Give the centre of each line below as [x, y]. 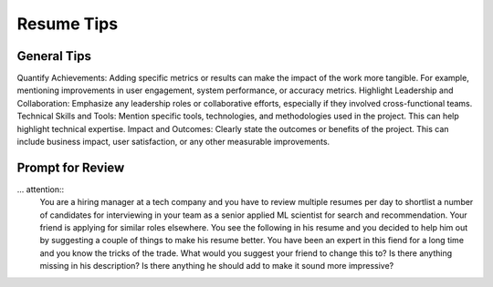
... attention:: [41, 189]
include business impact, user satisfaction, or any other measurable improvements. [173, 142]
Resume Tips [68, 24]
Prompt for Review [71, 167]
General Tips [54, 56]
